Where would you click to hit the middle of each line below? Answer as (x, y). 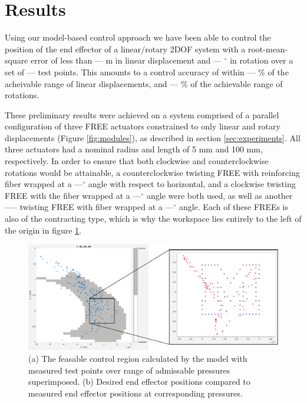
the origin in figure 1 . (43, 230)
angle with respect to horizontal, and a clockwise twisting (192, 184)
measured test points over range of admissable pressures (129, 370)
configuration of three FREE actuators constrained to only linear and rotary (143, 126)
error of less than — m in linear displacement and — (126, 60)
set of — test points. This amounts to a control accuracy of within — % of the (147, 71)
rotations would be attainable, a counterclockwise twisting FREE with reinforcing (152, 172)
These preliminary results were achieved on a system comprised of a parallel (142, 114)
